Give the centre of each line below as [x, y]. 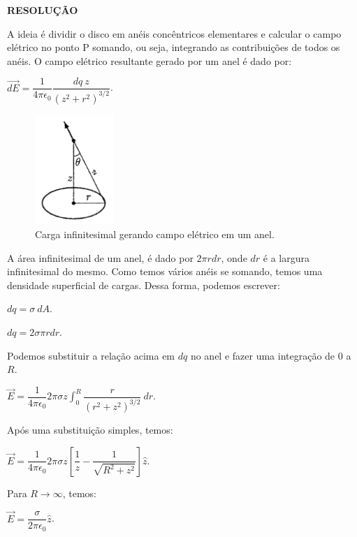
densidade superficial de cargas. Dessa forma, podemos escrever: [144, 285]
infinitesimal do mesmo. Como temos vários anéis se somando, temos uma [165, 271]
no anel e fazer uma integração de [263, 355]
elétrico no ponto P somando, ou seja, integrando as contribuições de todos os [174, 47]
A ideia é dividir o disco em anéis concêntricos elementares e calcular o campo [174, 33]
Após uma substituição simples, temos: [90, 430]
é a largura [286, 257]
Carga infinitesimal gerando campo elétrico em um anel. [155, 234]
